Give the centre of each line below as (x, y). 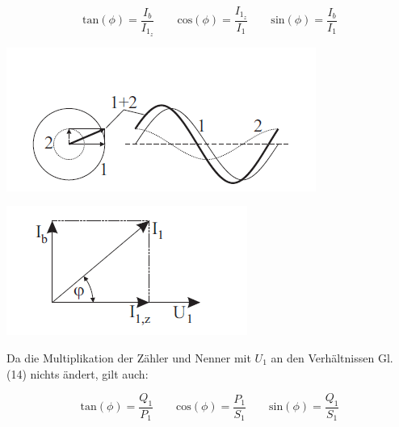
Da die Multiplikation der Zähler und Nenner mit (129, 357)
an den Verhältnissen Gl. (332, 357)
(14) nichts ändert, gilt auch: (78, 373)
